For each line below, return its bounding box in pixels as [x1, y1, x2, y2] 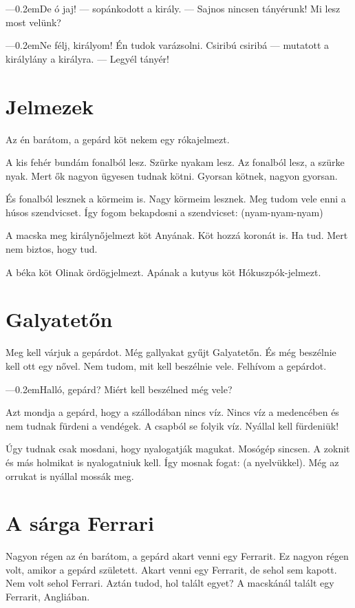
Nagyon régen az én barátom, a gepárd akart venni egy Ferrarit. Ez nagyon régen [6, 549, 349, 563]
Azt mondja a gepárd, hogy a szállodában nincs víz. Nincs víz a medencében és [6, 405, 339, 419]
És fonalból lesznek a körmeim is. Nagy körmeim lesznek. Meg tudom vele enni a [6, 191, 346, 206]
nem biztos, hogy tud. [6, 242, 98, 256]
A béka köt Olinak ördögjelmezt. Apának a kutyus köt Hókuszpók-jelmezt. [6, 264, 321, 279]
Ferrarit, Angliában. [6, 589, 90, 604]
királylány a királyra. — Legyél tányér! [6, 51, 169, 65]
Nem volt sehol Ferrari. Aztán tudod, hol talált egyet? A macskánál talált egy [6, 576, 334, 590]
